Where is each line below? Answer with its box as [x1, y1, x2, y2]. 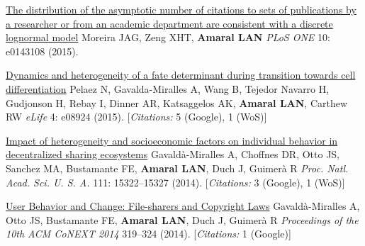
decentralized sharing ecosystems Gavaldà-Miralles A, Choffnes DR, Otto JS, [6, 147, 340, 162]
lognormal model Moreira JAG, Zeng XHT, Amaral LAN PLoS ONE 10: [6, 30, 330, 45]
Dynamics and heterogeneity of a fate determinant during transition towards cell [6, 67, 356, 82]
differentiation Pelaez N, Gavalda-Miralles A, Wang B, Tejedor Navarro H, [6, 81, 330, 96]
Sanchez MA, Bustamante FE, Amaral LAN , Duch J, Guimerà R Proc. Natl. [6, 160, 349, 175]
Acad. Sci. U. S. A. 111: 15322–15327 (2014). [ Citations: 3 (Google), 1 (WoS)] [6, 174, 345, 189]
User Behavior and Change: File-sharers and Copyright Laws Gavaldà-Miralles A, [6, 199, 360, 213]
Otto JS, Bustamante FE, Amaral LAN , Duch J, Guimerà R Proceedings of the [6, 212, 359, 227]
